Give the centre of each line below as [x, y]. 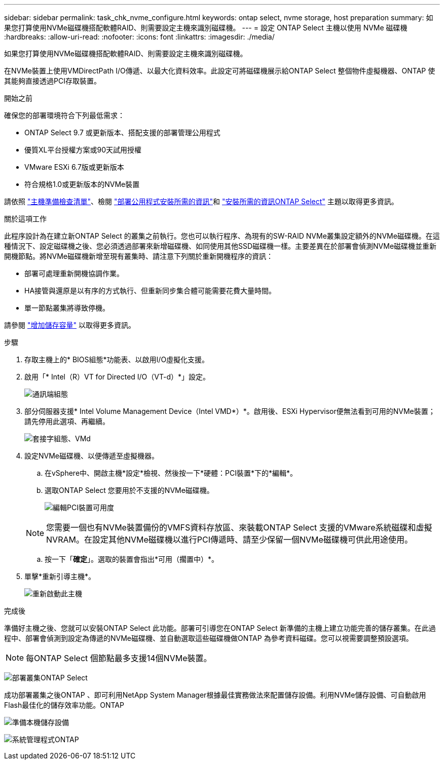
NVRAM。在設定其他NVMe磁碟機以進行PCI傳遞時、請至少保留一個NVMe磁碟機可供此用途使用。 [229, 540]
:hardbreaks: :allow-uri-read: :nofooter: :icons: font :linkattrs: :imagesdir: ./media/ [139, 37]
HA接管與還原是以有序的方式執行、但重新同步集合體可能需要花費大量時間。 [150, 291]
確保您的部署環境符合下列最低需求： [64, 115]
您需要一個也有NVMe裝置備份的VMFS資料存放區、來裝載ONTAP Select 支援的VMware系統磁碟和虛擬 [239, 527]
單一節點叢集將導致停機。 [67, 308]
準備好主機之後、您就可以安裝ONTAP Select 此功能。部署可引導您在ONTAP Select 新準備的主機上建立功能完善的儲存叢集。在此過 [220, 628]
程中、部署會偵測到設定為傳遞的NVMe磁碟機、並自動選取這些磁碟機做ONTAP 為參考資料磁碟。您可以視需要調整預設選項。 [209, 638]
